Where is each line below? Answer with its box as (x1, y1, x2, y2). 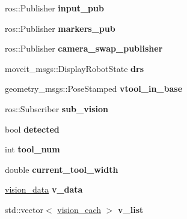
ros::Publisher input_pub (5, 2, 104, 14)
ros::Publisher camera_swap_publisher (5, 42, 163, 55)
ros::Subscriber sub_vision (5, 102, 108, 115)
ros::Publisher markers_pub (5, 22, 115, 34)
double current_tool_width (5, 163, 118, 175)
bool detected (5, 122, 60, 135)
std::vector (5, 203, 43, 215)
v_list (118, 203, 144, 215)
